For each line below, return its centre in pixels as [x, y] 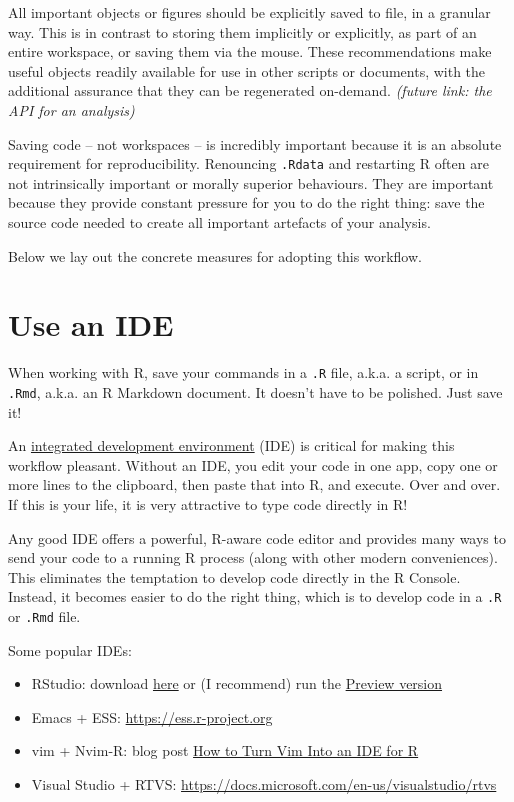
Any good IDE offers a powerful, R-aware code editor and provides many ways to [257, 537]
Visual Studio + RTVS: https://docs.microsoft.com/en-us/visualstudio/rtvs [264, 784]
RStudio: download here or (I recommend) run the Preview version [237, 683]
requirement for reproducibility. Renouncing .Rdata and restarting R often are [248, 163]
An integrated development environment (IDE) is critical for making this [231, 445]
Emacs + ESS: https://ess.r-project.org [152, 716]
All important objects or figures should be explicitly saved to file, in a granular [249, 12]
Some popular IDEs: [70, 649]
